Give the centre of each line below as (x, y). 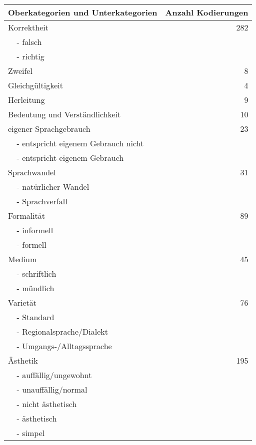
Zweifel (20, 71)
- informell (35, 230)
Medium (22, 259)
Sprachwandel (32, 172)
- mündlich (35, 288)
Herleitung (26, 100)
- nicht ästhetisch (47, 404)
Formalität (27, 216)
